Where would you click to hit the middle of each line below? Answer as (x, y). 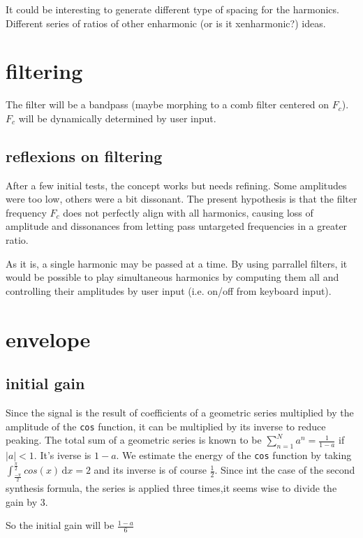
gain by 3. (27, 501)
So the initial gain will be (60, 525)
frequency (26, 212)
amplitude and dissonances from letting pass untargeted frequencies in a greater (177, 226)
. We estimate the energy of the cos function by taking (234, 455)
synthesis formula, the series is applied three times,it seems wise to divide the (171, 488)
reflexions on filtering (84, 155)
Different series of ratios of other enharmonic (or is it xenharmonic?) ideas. (166, 23)
